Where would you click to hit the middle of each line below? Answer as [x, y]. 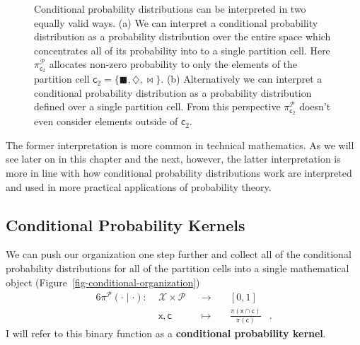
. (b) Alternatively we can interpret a [242, 79]
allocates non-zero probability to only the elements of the [173, 64]
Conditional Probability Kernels [126, 224]
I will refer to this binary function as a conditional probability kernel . [166, 333]
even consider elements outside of [106, 121]
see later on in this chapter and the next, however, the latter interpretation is [173, 159]
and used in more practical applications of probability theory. [139, 186]
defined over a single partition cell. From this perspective [157, 106]
